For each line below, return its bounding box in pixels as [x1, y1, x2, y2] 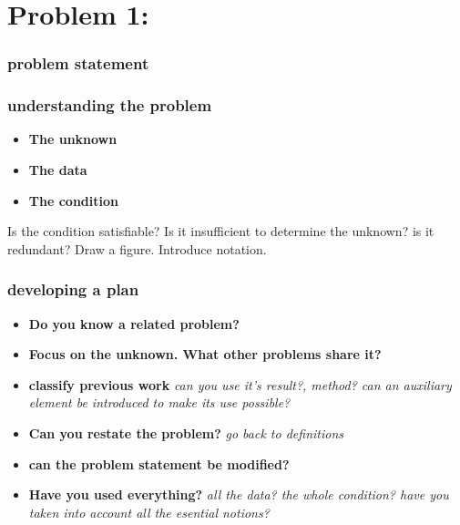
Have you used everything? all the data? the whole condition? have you [28, 485, 449, 504]
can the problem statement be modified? [28, 454, 290, 473]
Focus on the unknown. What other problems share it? [28, 345, 382, 364]
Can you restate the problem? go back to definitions [28, 424, 343, 442]
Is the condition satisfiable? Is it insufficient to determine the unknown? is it [7, 221, 434, 241]
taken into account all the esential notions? [28, 502, 270, 521]
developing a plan [7, 278, 139, 301]
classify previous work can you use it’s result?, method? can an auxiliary [28, 375, 452, 394]
